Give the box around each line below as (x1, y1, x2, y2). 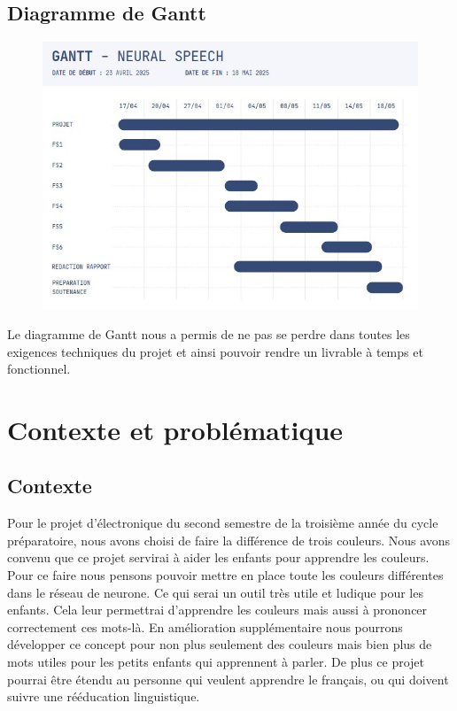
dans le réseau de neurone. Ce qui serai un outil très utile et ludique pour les (7, 583, 423, 601)
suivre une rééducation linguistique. (7, 687, 200, 706)
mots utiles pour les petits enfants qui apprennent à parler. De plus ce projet (7, 653, 425, 671)
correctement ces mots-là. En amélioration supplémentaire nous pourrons (7, 617, 403, 636)
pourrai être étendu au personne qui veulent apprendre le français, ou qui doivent (7, 669, 449, 688)
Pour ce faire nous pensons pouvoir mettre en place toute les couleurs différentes (7, 566, 444, 584)
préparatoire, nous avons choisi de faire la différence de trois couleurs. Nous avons (7, 530, 451, 549)
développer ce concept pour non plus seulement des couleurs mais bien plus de (7, 635, 432, 653)
